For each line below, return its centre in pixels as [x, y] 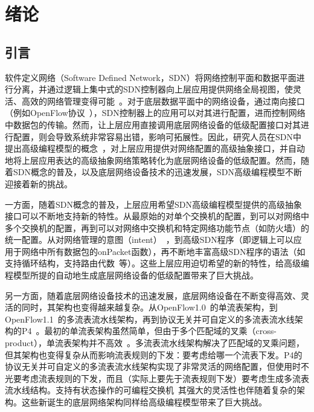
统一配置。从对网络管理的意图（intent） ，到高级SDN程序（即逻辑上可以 [149, 240]
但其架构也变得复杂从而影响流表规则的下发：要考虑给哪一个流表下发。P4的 [154, 354]
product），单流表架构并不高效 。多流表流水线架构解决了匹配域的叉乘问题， [155, 343]
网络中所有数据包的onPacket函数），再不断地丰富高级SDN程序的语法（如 [163, 251]
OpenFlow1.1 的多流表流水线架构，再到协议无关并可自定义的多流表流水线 [150, 319]
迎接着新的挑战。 [39, 183]
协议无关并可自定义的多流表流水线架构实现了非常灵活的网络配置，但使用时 [153, 366]
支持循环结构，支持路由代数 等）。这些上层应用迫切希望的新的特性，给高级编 [157, 263]
